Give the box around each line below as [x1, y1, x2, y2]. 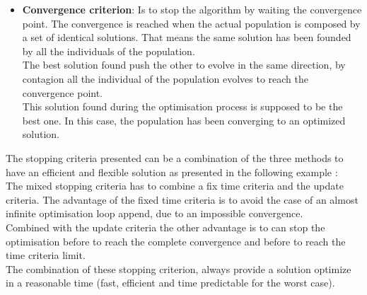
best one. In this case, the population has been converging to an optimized [22, 112, 346, 127]
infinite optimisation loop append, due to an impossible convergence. [6, 206, 303, 221]
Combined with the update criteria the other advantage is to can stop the [6, 219, 325, 234]
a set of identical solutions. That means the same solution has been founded [22, 30, 351, 45]
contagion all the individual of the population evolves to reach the [22, 71, 309, 86]
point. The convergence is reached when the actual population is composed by [22, 16, 361, 30]
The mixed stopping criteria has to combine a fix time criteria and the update [6, 178, 344, 193]
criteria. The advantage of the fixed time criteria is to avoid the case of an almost [6, 192, 359, 207]
